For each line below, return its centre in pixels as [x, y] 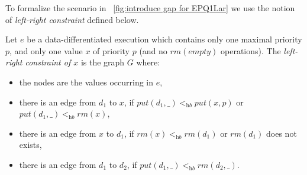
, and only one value [46, 50]
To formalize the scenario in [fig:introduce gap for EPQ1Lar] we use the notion [150, 8]
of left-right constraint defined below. [72, 19]
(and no [153, 50]
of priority [112, 50]
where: [148, 62]
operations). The [251, 50]
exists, [30, 145]
